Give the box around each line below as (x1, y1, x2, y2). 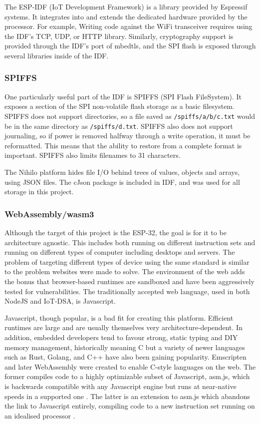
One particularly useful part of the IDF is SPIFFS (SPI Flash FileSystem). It (4, 91, 242, 101)
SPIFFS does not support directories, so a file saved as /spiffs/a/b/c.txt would (4, 110, 256, 121)
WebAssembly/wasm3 (4, 207, 94, 220)
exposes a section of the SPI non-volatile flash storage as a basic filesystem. (4, 101, 235, 111)
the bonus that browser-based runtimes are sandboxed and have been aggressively (4, 276, 255, 287)
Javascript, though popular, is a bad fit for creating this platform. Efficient (4, 312, 234, 323)
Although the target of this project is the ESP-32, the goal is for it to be (4, 227, 227, 238)
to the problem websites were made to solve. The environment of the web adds (4, 266, 245, 277)
